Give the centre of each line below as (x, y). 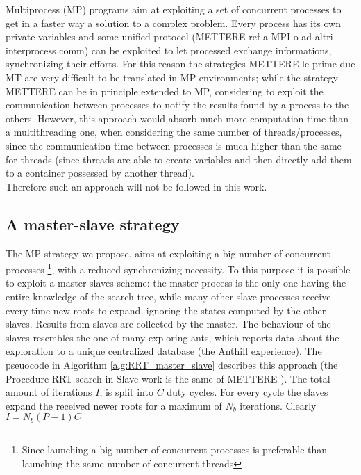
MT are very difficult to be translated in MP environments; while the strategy (172, 77)
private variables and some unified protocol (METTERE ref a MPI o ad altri (169, 37)
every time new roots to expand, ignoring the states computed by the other (166, 310)
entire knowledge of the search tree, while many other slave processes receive (168, 296)
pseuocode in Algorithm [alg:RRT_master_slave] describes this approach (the (172, 364)
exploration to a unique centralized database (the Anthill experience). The (164, 351)
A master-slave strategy (93, 224)
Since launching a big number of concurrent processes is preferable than (175, 450)
